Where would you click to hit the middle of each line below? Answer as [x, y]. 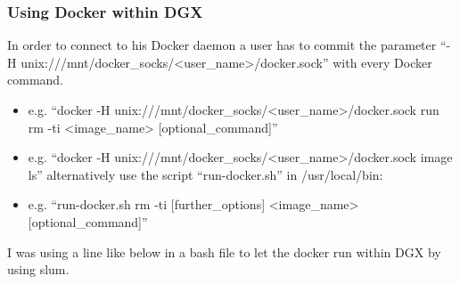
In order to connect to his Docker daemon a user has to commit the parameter [222, 45]
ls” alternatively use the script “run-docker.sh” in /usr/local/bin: [205, 174]
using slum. [38, 269]
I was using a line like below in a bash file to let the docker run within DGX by [224, 252]
